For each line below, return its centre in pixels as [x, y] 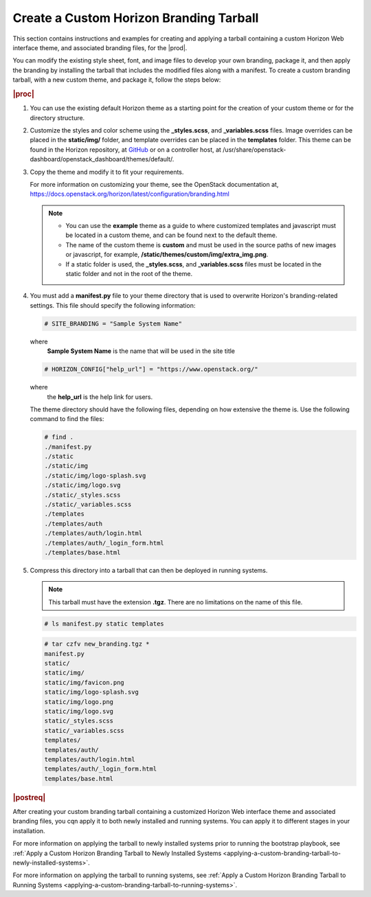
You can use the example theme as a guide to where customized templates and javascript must [201, 226]
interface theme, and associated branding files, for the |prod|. [100, 47]
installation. [29, 830]
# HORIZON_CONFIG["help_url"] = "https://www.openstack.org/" [151, 370]
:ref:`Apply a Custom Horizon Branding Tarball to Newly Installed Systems [117, 853]
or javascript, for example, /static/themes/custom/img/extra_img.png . [167, 255]
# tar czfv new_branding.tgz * [97, 644]
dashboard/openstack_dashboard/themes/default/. [102, 159]
